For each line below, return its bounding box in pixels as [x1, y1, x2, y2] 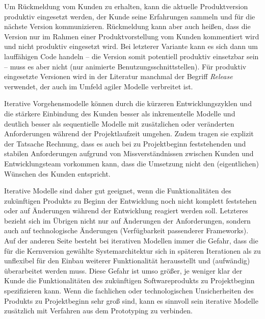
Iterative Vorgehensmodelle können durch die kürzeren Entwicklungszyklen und [4, 98, 252, 109]
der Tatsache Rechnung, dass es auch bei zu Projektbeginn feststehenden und [4, 138, 246, 149]
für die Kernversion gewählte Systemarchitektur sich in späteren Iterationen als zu [4, 245, 261, 256]
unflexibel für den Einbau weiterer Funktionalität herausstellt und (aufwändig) [4, 255, 250, 266]
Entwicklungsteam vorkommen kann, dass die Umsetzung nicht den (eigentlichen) [4, 158, 259, 168]
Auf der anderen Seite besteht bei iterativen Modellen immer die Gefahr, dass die [4, 235, 258, 246]
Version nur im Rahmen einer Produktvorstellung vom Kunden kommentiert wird [4, 31, 259, 41]
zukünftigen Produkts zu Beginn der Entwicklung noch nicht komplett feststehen [4, 195, 257, 206]
